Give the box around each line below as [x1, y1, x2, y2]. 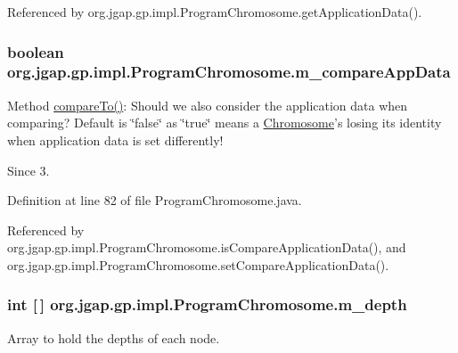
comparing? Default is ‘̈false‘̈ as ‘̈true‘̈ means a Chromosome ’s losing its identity [7, 113, 442, 132]
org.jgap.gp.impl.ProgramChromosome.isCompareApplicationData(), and [7, 238, 406, 257]
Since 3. [7, 160, 50, 179]
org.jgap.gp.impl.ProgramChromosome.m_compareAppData [7, 61, 451, 83]
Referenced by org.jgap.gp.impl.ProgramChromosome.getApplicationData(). [7, 3, 422, 21]
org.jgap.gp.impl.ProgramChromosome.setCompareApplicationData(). [7, 255, 389, 274]
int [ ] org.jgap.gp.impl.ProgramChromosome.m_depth [7, 293, 407, 316]
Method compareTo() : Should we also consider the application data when [7, 95, 408, 114]
